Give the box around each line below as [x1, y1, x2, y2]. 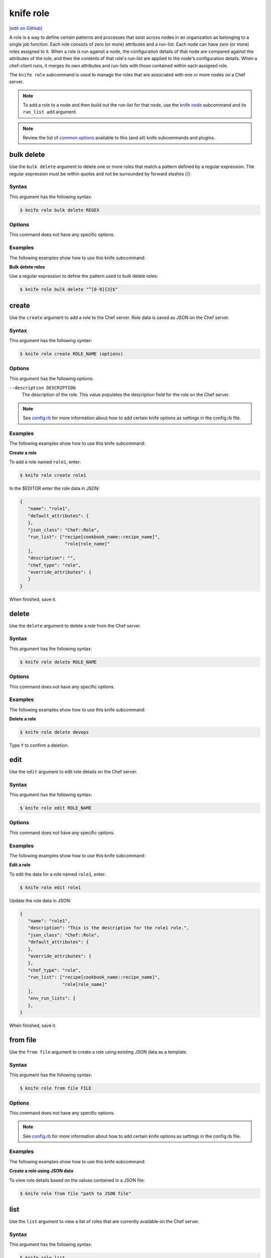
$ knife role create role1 [20, 473, 86, 478]
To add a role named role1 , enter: [9, 459, 81, 465]
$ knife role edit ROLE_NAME [20, 805, 92, 811]
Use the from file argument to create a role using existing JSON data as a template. [9, 1049, 188, 1055]
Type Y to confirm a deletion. [9, 742, 69, 748]
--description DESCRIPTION [9, 385, 76, 391]
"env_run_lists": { [28, 995, 76, 1001]
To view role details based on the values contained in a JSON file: [9, 1177, 145, 1183]
